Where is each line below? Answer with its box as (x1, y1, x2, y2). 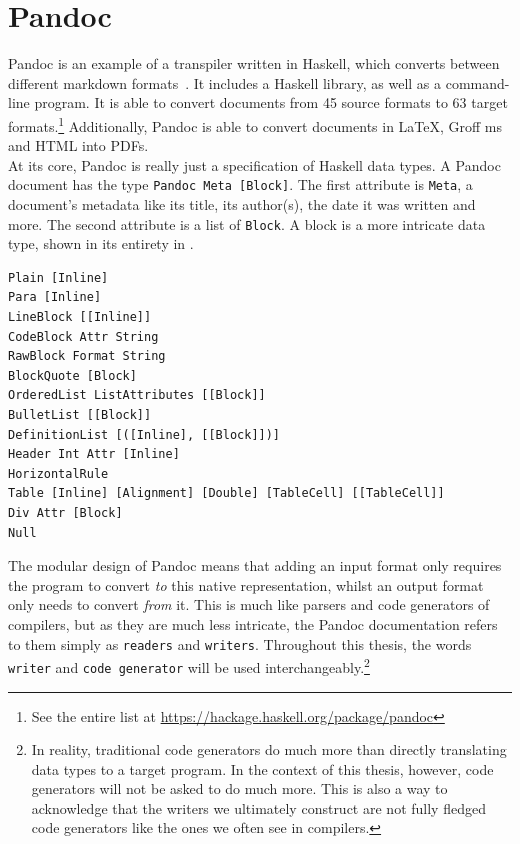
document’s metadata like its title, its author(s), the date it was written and (8, 194, 476, 214)
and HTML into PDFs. (8, 135, 149, 156)
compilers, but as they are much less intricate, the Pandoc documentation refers (8, 613, 498, 634)
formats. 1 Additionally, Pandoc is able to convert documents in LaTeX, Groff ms (8, 112, 503, 136)
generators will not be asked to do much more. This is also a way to (31, 778, 448, 799)
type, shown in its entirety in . (8, 233, 194, 254)
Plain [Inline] (8, 270, 109, 285)
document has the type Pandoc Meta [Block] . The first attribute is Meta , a (8, 174, 473, 195)
